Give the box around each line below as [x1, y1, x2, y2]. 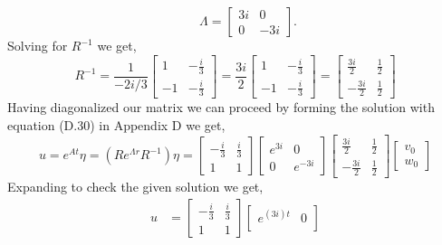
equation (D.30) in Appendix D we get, [7, 115, 226, 134]
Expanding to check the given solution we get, [7, 177, 264, 196]
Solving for [7, 36, 68, 54]
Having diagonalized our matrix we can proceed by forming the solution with [7, 98, 435, 117]
